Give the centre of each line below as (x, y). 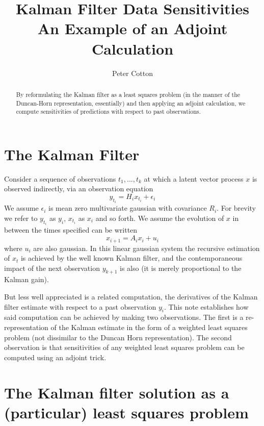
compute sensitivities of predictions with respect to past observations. (108, 111)
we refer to (21, 218)
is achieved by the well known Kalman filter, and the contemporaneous (131, 258)
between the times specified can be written (71, 230)
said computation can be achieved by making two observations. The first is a (124, 317)
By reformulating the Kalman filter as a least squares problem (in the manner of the (128, 94)
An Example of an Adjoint (133, 28)
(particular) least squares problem (126, 412)
